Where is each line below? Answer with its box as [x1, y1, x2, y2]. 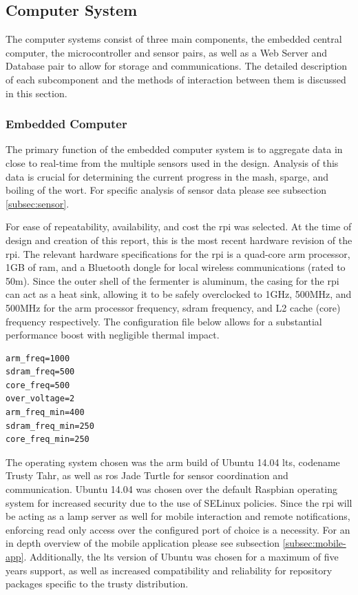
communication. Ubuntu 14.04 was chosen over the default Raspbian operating [6, 482, 337, 496]
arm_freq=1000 [6, 353, 70, 363]
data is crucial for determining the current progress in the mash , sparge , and [6, 169, 328, 183]
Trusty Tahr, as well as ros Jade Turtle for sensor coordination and [6, 468, 288, 483]
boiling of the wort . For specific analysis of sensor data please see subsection [6, 183, 327, 197]
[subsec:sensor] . [6, 196, 70, 210]
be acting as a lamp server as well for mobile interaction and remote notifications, [6, 509, 350, 523]
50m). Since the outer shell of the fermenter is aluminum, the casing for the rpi [6, 273, 339, 288]
